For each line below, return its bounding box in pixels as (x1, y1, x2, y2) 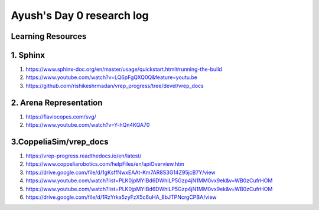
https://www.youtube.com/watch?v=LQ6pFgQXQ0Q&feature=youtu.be (25, 74, 198, 81)
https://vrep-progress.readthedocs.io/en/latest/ (25, 152, 142, 159)
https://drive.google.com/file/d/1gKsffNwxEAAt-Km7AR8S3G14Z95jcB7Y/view (25, 169, 216, 176)
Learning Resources (11, 31, 87, 41)
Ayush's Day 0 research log (11, 9, 149, 22)
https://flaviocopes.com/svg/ (25, 113, 97, 120)
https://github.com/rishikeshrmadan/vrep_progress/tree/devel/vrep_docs (25, 82, 204, 89)
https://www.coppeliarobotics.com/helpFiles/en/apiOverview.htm (25, 160, 184, 168)
